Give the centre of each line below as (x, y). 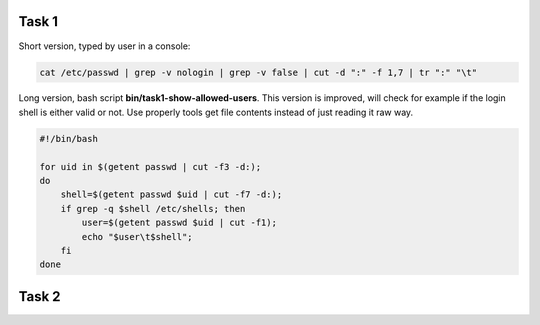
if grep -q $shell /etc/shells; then (153, 208)
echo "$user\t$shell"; (137, 236)
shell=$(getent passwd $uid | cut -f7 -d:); (171, 194)
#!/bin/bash (69, 138)
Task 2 (39, 296)
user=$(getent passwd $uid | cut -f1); (179, 223)
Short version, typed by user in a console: (104, 46)
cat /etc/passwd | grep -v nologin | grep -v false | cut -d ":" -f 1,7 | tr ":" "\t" (258, 72)
